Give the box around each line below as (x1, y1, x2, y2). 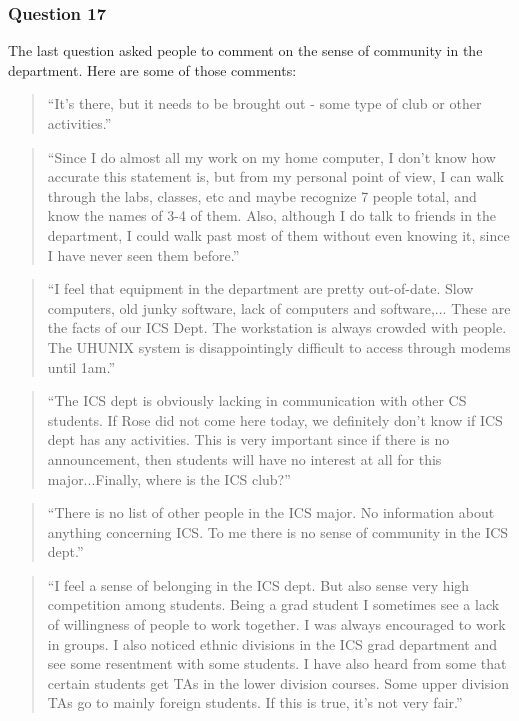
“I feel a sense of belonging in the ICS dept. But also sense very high (47, 574, 470, 595)
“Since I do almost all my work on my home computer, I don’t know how (47, 146, 496, 167)
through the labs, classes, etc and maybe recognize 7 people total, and (47, 185, 477, 206)
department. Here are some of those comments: (8, 59, 297, 80)
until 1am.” (47, 356, 116, 377)
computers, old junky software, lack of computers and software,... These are (47, 297, 511, 318)
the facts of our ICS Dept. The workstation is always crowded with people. (47, 317, 507, 338)
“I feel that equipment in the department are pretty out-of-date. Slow (47, 278, 474, 299)
